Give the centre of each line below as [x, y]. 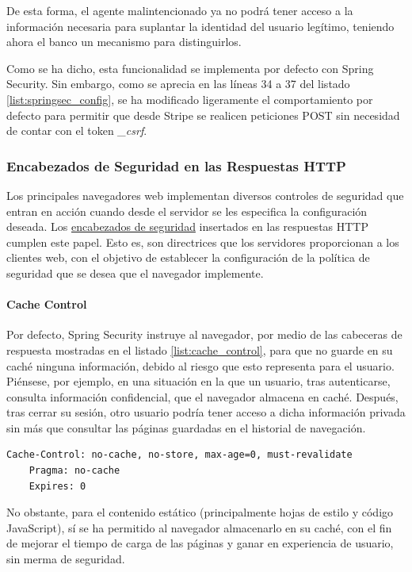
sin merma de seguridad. [66, 559]
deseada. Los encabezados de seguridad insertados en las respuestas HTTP [188, 226]
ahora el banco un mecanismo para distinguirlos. [124, 42]
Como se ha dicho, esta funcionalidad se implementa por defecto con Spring [190, 68]
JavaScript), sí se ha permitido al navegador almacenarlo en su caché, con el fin [199, 527]
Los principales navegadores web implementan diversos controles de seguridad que [205, 195]
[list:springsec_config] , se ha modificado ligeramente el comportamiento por [190, 99]
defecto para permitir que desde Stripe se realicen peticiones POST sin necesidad [203, 115]
